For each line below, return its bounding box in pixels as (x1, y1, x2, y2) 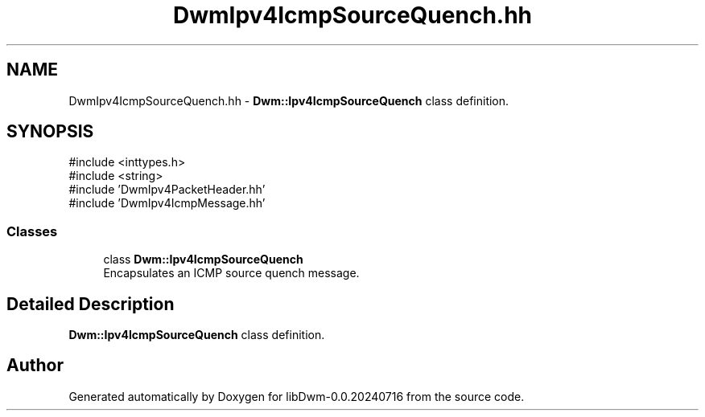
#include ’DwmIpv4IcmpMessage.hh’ (68, 196, 266, 211)
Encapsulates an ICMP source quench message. (103, 266, 360, 280)
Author (6, 355, 64, 376)
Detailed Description (6, 293, 175, 314)
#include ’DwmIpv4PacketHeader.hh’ (68, 182, 266, 197)
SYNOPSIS (6, 121, 94, 142)
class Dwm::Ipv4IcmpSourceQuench (103, 252, 303, 267)
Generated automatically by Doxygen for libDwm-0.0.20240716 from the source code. (68, 389, 525, 403)
